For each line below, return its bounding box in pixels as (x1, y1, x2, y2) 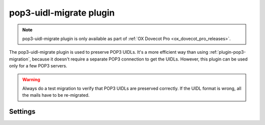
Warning (22, 76, 40, 83)
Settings (9, 107, 36, 116)
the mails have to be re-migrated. (22, 92, 90, 98)
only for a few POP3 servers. (9, 63, 67, 69)
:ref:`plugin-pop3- (209, 49, 246, 55)
